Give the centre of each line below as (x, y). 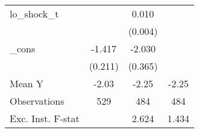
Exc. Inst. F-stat (45, 118)
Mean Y (27, 83)
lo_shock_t (34, 14)
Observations (37, 101)
